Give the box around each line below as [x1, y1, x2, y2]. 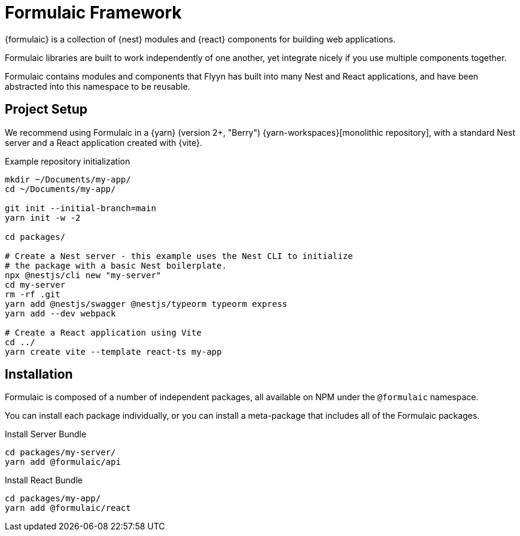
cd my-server [5, 279, 66, 290]
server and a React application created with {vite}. [5, 137, 202, 148]
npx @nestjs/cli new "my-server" [5, 270, 162, 280]
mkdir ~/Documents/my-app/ [5, 174, 131, 184]
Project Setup [5, 102, 88, 117]
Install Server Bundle [5, 429, 87, 440]
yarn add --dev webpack [5, 308, 116, 318]
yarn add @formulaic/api [5, 457, 121, 467]
